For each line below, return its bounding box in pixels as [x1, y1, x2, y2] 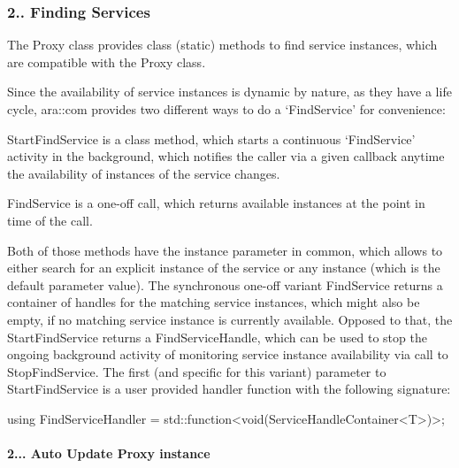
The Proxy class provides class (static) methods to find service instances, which [7, 35, 438, 54]
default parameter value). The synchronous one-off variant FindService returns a [7, 275, 443, 294]
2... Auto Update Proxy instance [7, 444, 210, 463]
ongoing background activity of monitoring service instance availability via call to [7, 345, 448, 364]
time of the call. [7, 211, 93, 229]
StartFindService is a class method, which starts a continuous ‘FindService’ [7, 129, 416, 148]
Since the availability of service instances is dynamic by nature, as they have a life [7, 82, 452, 101]
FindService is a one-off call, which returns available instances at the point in [7, 194, 425, 212]
